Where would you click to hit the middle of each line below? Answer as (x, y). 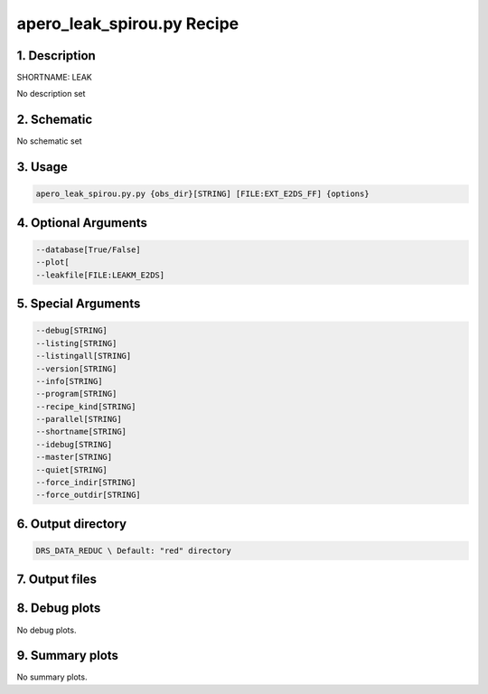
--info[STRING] (69, 381)
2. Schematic (55, 120)
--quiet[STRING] (72, 469)
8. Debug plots (59, 609)
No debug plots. (47, 630)
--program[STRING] (76, 394)
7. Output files (57, 580)
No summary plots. (52, 677)
